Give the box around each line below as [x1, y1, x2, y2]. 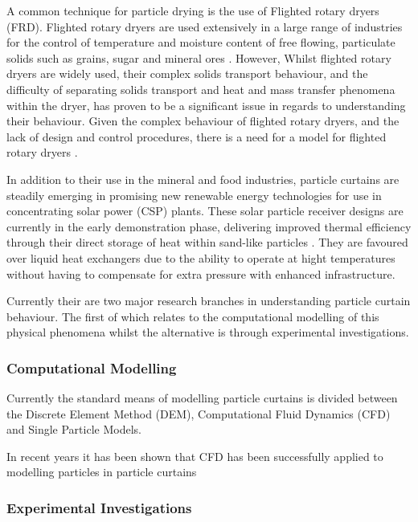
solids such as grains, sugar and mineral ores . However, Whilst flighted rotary [6, 49, 391, 66]
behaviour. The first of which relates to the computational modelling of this [6, 308, 379, 324]
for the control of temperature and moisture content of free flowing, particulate [6, 34, 395, 51]
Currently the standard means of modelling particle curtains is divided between [6, 389, 398, 406]
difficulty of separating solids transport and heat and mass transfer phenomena [6, 80, 395, 97]
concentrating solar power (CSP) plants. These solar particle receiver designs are [6, 202, 404, 219]
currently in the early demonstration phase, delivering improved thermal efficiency [6, 218, 412, 234]
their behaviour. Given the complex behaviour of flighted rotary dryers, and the [6, 112, 400, 129]
